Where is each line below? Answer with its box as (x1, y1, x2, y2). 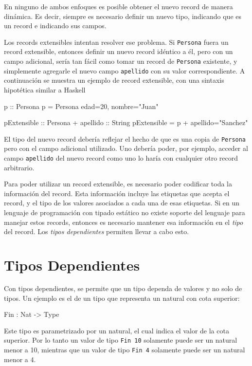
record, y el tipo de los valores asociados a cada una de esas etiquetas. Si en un (4, 198, 239, 208)
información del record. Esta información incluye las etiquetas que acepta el (4, 188, 230, 198)
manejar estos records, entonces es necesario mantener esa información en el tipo (4, 217, 243, 227)
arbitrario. (4, 162, 35, 172)
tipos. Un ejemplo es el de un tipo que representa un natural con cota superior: (4, 293, 240, 303)
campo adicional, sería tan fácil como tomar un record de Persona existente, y (4, 56, 237, 66)
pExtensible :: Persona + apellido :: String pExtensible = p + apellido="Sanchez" (4, 117, 248, 128)
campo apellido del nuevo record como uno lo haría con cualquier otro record (4, 152, 238, 163)
